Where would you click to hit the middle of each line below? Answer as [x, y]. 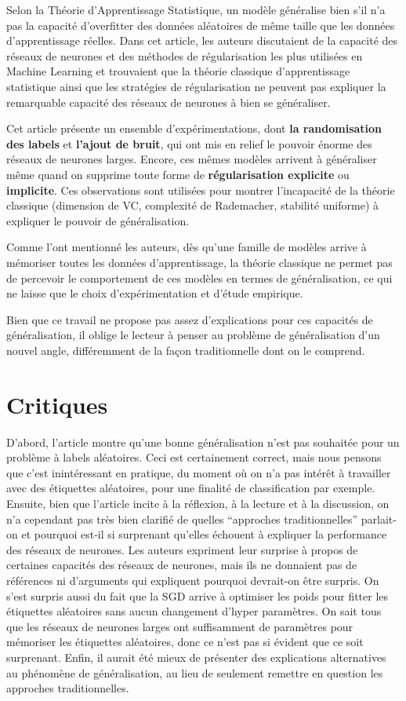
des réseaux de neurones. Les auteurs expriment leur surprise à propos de [182, 549]
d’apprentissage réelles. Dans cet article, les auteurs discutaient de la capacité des [202, 40]
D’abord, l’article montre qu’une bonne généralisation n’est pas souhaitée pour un [203, 442]
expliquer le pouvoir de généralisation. [98, 220]
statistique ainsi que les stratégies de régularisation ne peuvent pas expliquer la [196, 86]
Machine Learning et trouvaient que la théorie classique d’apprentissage [178, 71]
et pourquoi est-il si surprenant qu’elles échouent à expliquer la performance [204, 534]
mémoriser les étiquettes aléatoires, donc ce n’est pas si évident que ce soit [185, 642]
